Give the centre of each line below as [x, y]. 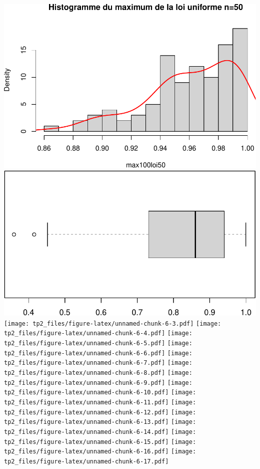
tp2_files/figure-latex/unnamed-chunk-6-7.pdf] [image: [98, 363]
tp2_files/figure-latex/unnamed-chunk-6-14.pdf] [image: [100, 432]
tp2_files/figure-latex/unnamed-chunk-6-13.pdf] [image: [100, 422]
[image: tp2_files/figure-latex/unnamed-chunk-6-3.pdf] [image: [113, 323]
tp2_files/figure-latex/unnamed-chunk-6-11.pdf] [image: [100, 402]
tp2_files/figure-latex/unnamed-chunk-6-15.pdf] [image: [100, 442]
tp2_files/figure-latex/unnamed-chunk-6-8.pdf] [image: [98, 373]
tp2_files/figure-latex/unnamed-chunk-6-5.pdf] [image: [98, 343]
